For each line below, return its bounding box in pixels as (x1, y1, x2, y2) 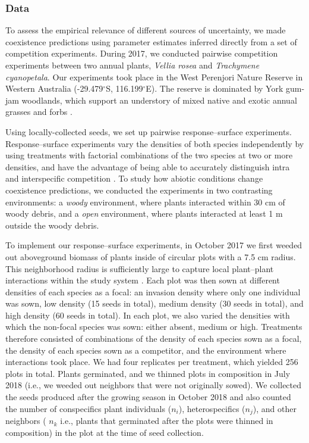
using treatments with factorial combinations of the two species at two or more (5, 149, 293, 161)
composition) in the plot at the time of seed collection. (5, 426, 204, 438)
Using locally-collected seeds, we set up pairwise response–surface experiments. (5, 125, 292, 138)
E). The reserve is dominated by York (146, 82, 283, 95)
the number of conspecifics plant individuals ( (5, 402, 172, 414)
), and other (253, 402, 297, 414)
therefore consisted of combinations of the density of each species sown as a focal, (5, 332, 302, 345)
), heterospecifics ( (178, 402, 245, 414)
